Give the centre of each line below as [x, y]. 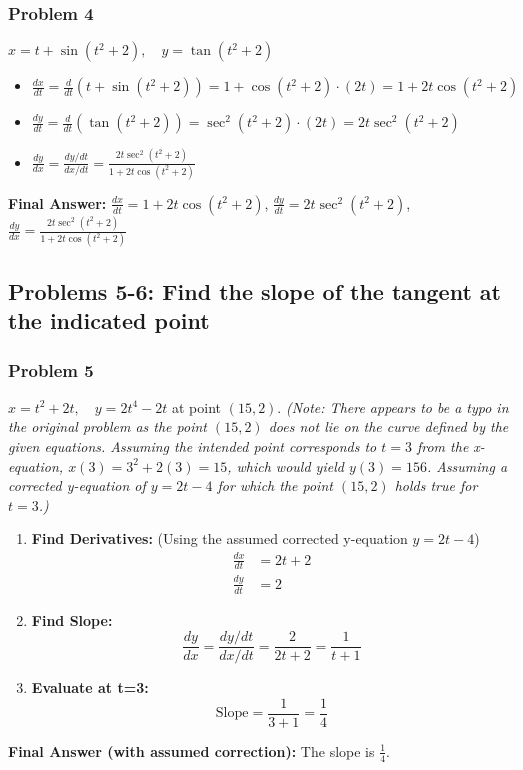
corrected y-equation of [77, 485]
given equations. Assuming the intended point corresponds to [192, 446]
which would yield [290, 465]
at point [196, 406]
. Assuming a [467, 465]
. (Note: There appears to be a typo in [393, 406]
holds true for [436, 485]
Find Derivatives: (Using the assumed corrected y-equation [219, 538]
